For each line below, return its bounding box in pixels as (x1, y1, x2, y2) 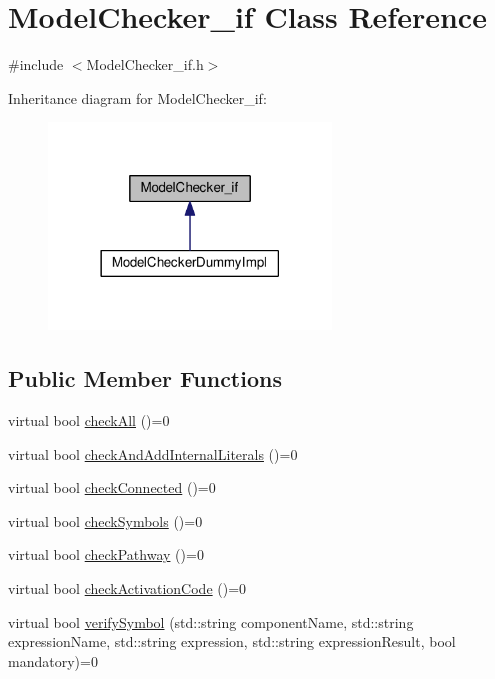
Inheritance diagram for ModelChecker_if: (8, 87, 267, 108)
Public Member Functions (8, 363, 282, 394)
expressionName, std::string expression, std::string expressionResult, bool (8, 631, 456, 652)
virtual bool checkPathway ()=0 (8, 544, 204, 565)
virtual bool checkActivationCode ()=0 (8, 577, 247, 598)
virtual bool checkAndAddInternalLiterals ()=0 (8, 443, 298, 464)
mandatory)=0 (8, 650, 98, 671)
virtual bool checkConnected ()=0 (8, 477, 216, 498)
